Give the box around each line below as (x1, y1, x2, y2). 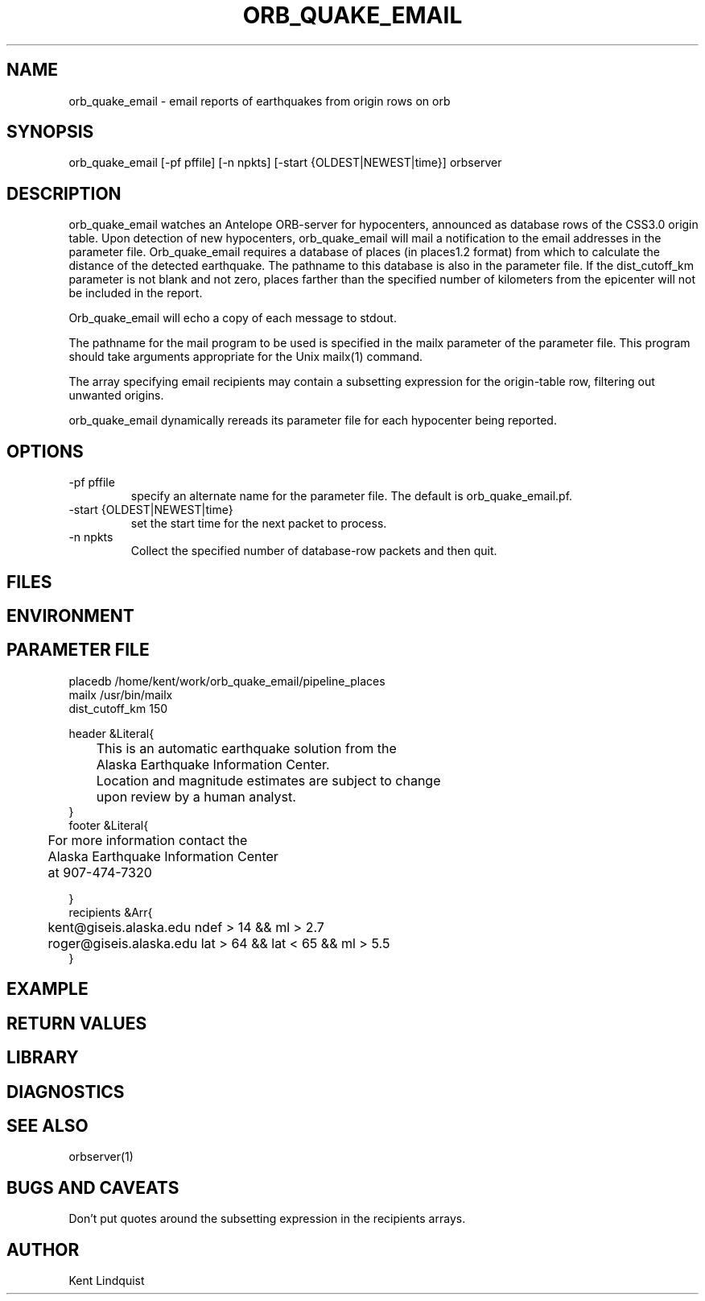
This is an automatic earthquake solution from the (96, 740, 397, 756)
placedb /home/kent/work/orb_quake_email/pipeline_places (68, 673, 385, 688)
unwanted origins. (68, 388, 164, 403)
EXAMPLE (6, 979, 89, 1000)
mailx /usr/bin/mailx (68, 687, 173, 702)
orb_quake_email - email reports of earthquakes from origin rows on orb (68, 93, 451, 108)
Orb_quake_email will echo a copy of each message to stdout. (68, 311, 397, 325)
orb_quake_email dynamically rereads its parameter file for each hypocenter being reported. (68, 413, 557, 428)
